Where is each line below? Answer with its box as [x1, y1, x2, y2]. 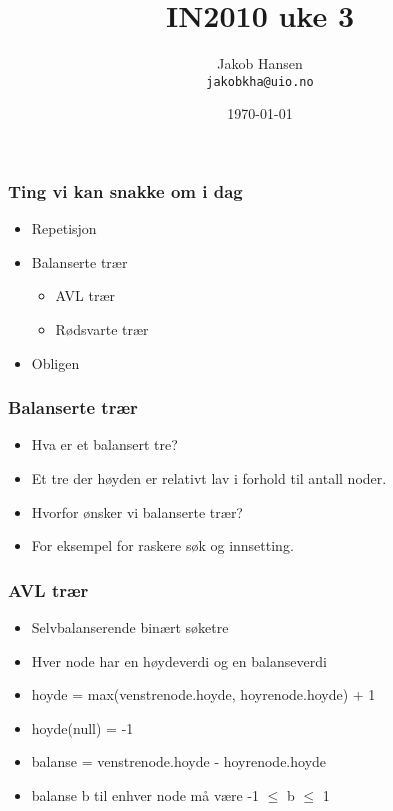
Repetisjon [31, 218, 97, 239]
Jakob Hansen [217, 53, 303, 74]
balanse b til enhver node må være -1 [31, 785, 260, 806]
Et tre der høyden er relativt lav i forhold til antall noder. [31, 468, 387, 489]
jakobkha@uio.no [206, 74, 314, 89]
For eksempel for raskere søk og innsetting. [31, 535, 294, 556]
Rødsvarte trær [55, 319, 149, 340]
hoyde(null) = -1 [31, 717, 134, 738]
